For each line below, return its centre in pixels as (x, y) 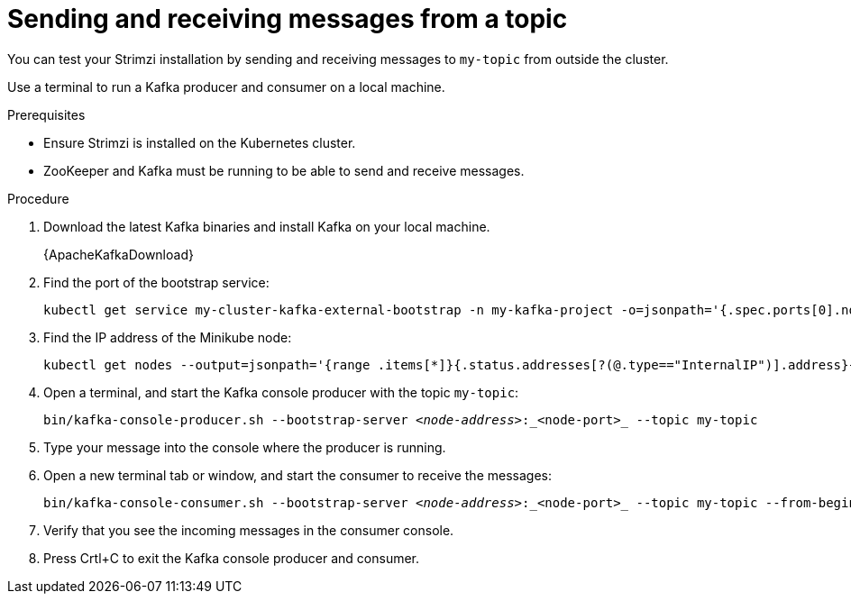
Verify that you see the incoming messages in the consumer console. (249, 530)
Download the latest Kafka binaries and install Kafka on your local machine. (267, 226)
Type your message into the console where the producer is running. (245, 447)
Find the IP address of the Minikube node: (168, 337)
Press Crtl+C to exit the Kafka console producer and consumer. (232, 558)
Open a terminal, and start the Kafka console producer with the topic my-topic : (281, 392)
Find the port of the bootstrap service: (156, 282)
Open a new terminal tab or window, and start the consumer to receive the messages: (297, 475)
